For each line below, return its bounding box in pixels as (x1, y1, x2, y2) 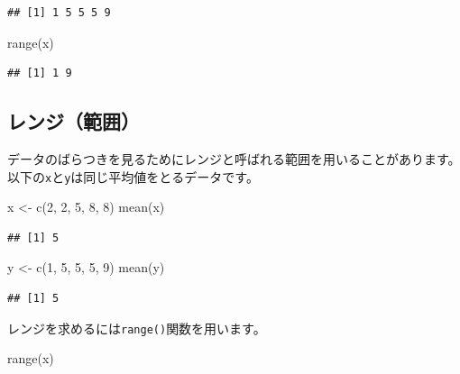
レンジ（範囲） (7, 107, 140, 135)
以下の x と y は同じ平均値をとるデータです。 (7, 167, 259, 186)
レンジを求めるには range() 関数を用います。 (7, 318, 266, 337)
